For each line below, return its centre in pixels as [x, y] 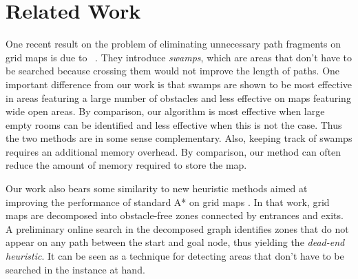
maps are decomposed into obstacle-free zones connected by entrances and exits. [175, 215]
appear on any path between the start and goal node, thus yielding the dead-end [175, 242]
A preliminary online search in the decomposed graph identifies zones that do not [177, 228]
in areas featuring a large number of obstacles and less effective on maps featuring [178, 97]
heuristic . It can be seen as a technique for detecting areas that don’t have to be [175, 256]
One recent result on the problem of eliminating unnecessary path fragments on [173, 44]
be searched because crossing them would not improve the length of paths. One [173, 71]
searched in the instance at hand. [75, 269]
